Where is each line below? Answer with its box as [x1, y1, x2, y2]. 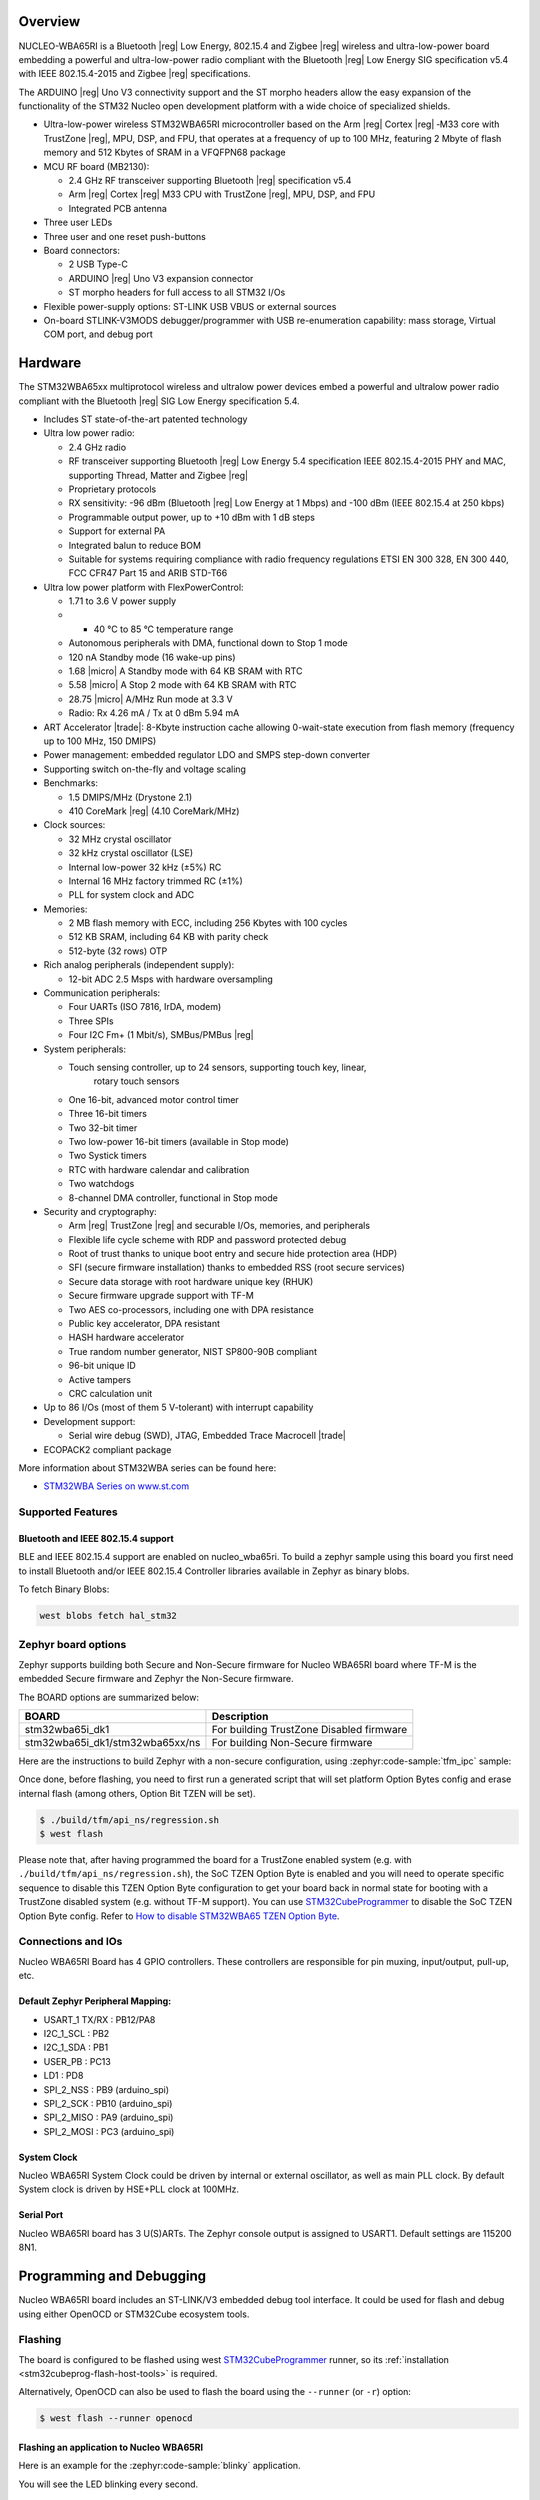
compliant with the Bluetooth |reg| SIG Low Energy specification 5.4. [18, 395, 300, 407]
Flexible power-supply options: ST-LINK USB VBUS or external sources [43, 300, 337, 312]
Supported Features [18, 1505, 119, 1519]
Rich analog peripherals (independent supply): [43, 959, 235, 971]
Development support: [43, 1415, 136, 1427]
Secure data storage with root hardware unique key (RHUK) [68, 1275, 314, 1287]
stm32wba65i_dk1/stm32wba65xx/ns [24, 1735, 201, 1749]
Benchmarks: [43, 777, 99, 789]
